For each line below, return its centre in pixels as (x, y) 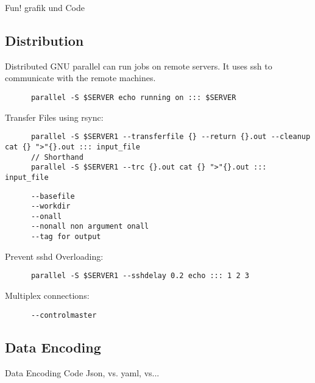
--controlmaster (64, 315)
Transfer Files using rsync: (54, 117)
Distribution (44, 40)
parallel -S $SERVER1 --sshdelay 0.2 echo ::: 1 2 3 (140, 276)
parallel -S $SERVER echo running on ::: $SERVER (133, 97)
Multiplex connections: (47, 295)
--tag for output (66, 237)
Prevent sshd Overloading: (54, 256)
